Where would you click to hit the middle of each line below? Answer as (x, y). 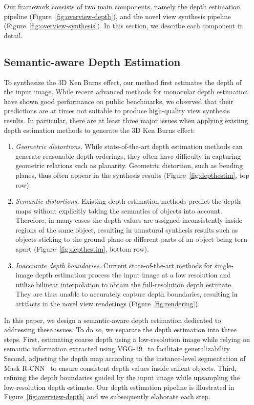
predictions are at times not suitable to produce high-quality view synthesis (117, 111)
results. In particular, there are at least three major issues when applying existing (126, 120)
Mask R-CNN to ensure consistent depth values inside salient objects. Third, (120, 368)
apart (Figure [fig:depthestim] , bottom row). (82, 249)
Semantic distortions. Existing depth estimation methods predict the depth (128, 201)
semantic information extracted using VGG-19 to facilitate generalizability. (118, 349)
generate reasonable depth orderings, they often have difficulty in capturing (128, 156)
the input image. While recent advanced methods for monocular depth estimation (126, 92)
